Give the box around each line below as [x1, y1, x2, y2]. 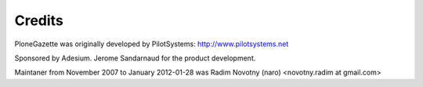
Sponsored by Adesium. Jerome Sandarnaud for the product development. [14, 53, 256, 63]
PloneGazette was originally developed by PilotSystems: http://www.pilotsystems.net [14, 39, 289, 49]
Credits [14, 12, 64, 29]
